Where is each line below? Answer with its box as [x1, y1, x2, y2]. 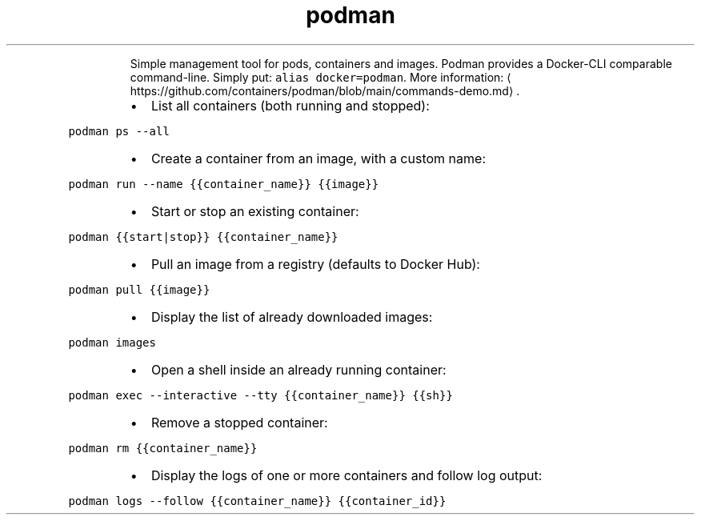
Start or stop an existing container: [150, 202, 359, 219]
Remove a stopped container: [150, 414, 328, 431]
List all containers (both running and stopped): [150, 97, 430, 114]
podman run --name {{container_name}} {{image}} [68, 177, 379, 190]
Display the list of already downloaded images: [150, 308, 433, 325]
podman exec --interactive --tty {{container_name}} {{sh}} [68, 388, 453, 402]
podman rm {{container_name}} [68, 441, 258, 455]
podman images [68, 335, 156, 349]
